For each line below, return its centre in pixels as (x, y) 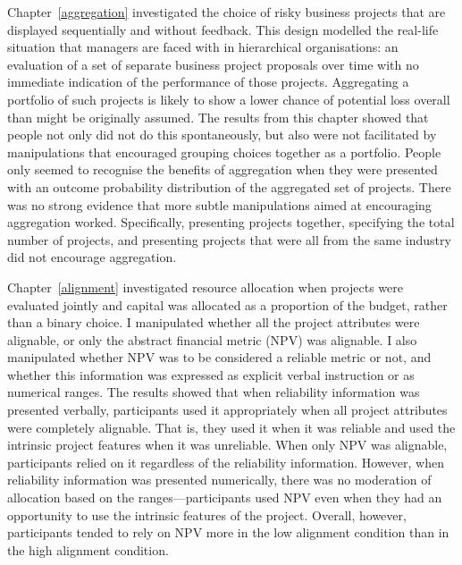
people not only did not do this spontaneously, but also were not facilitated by (222, 135)
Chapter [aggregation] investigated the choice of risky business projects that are (227, 12)
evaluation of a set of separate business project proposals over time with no (213, 64)
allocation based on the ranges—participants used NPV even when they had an (225, 498)
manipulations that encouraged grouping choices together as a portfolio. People (224, 152)
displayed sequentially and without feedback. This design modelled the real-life (223, 29)
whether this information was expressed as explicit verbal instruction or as (211, 374)
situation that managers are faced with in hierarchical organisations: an (203, 47)
